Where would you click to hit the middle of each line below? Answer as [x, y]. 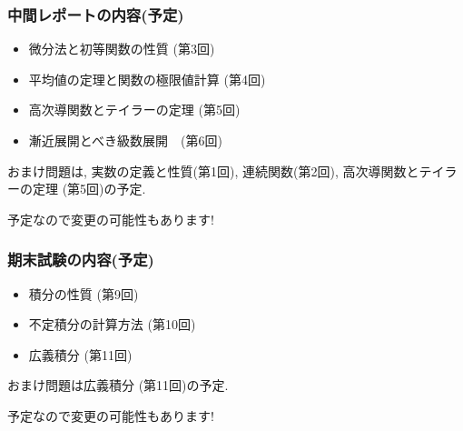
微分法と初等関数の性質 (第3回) [122, 49]
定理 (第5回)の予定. [89, 189]
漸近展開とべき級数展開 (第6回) [125, 140]
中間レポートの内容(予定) [96, 14]
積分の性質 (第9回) [84, 293]
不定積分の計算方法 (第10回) [112, 324]
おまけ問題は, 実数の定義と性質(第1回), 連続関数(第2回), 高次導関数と [213, 170]
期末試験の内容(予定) [81, 260]
